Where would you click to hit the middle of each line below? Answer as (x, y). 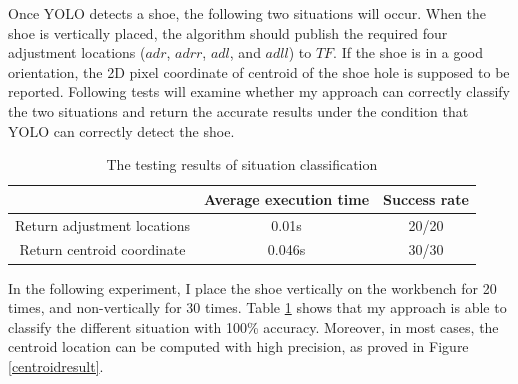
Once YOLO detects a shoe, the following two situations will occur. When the (247, 13)
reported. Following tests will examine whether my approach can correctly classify (259, 91)
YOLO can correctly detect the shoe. (121, 130)
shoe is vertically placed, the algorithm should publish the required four (228, 32)
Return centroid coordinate (102, 249)
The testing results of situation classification (242, 164)
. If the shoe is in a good (408, 52)
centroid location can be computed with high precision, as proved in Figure (238, 346)
